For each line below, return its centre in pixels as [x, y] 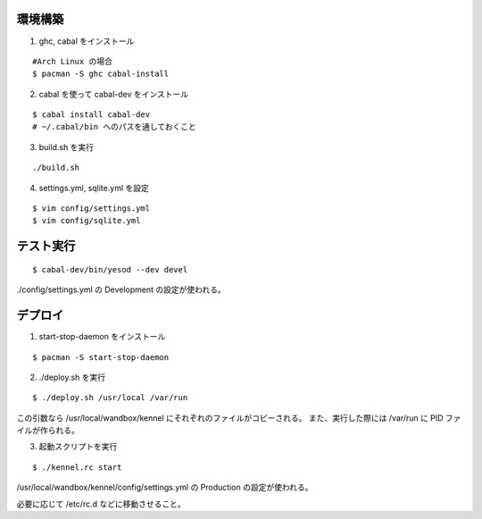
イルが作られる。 [48, 431]
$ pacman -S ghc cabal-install [101, 74]
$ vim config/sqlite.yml [87, 221]
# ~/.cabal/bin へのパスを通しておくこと [114, 127]
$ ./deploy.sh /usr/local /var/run [110, 398]
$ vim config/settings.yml [91, 209]
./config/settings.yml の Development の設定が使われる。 [121, 289]
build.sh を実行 [66, 146]
